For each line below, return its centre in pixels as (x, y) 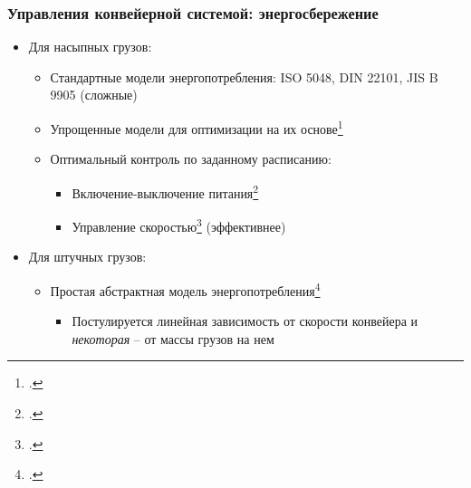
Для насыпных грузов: (90, 47)
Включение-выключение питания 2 (165, 191)
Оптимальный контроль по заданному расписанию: (191, 159)
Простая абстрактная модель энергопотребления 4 (185, 289)
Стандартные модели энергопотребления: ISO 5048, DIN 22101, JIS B (244, 77)
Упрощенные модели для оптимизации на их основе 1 (197, 127)
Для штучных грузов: (87, 257)
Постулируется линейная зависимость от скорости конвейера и (245, 321)
